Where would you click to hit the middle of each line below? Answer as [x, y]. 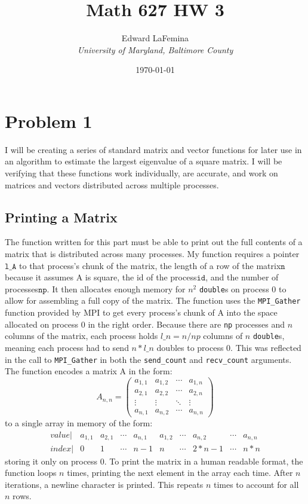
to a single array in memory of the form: [79, 423]
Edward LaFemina [155, 38]
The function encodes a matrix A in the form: [89, 371]
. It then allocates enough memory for [116, 288]
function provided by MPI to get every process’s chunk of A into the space [141, 312]
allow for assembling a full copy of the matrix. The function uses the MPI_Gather [153, 300]
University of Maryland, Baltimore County [155, 49]
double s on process [234, 288]
